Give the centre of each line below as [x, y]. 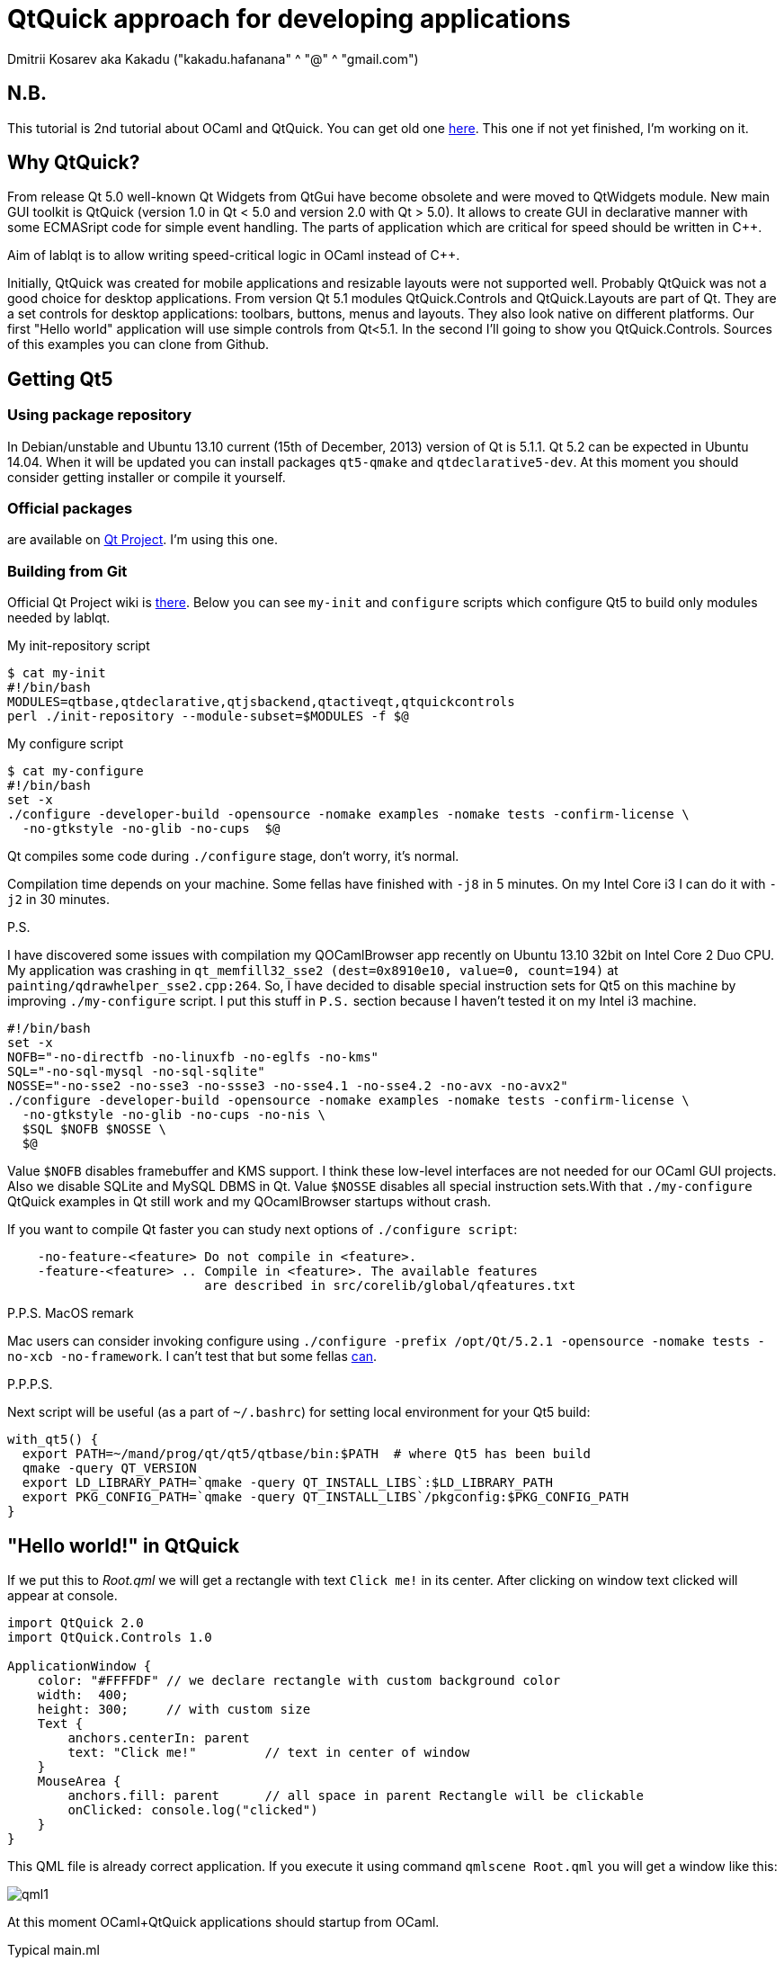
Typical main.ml [53, 1950]
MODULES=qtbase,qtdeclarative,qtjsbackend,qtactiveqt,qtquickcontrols [261, 702]
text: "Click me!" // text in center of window [269, 1752]
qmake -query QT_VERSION [109, 1469]
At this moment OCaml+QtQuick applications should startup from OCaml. [223, 1922]
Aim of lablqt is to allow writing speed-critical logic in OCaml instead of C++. [234, 255]
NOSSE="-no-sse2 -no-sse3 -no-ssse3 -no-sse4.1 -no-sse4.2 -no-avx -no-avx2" [288, 1086]
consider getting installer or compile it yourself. [147, 477]
